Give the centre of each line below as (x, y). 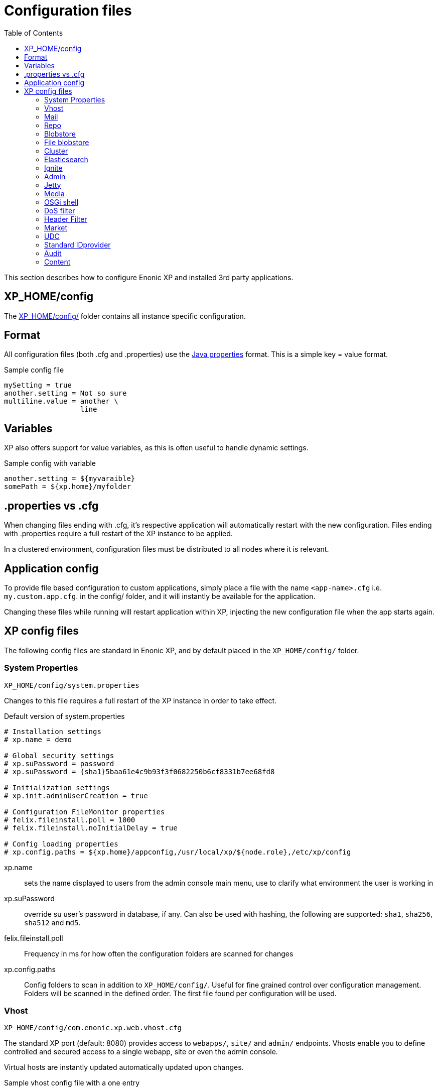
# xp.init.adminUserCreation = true (76, 796)
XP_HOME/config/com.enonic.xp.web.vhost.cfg (93, 1028)
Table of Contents (34, 33)
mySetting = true (38, 385)
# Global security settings (59, 755)
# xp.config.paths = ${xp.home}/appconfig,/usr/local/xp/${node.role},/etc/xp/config (178, 852)
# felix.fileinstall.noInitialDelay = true (91, 828)
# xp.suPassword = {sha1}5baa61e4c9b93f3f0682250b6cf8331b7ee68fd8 (139, 771)
